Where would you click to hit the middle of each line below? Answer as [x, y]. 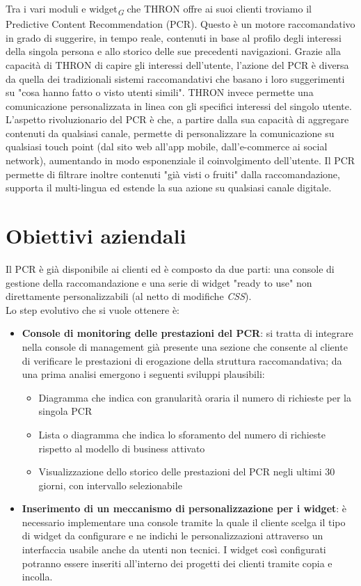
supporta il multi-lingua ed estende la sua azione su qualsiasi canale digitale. [169, 188]
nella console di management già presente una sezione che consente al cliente [185, 346]
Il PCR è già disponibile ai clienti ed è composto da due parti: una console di [170, 268]
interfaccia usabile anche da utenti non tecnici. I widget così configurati [174, 549]
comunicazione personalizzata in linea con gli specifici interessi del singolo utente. [179, 105]
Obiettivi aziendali [96, 236]
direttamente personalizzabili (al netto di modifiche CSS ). [129, 296]
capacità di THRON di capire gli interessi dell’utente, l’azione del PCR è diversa [177, 64]
